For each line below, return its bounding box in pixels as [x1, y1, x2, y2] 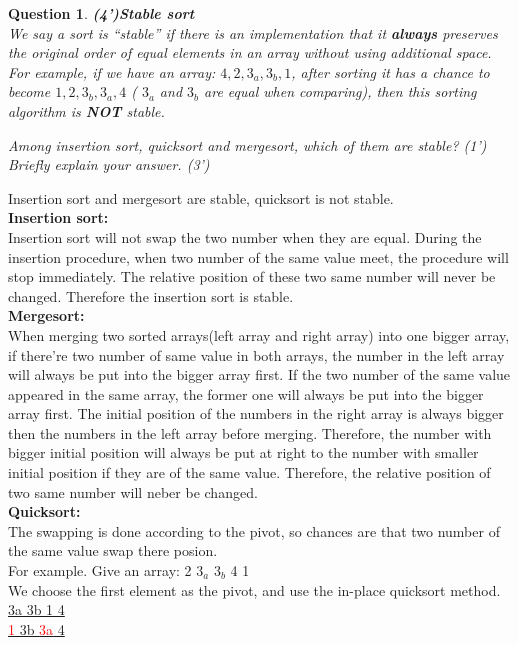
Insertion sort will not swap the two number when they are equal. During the [8, 226, 482, 247]
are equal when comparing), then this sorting [204, 81, 477, 102]
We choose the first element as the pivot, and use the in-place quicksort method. [8, 579, 501, 600]
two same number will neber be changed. [8, 481, 258, 502]
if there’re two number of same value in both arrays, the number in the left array [8, 344, 505, 365]
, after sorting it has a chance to [291, 61, 490, 82]
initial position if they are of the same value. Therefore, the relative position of [8, 462, 491, 483]
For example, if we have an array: [8, 61, 216, 82]
